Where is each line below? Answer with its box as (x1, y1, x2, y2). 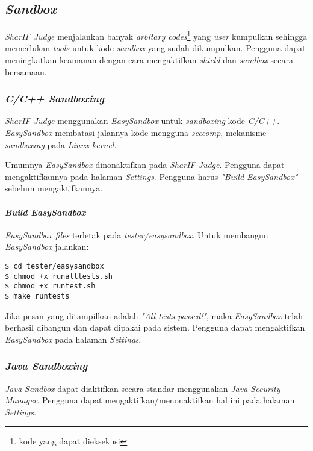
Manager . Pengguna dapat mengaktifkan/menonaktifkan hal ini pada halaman (5, 394, 295, 406)
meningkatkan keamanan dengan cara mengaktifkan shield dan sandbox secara (5, 54, 293, 66)
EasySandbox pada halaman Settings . (5, 332, 141, 345)
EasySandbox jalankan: (5, 240, 89, 253)
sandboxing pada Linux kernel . (5, 138, 117, 151)
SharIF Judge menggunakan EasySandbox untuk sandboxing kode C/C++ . (5, 114, 280, 127)
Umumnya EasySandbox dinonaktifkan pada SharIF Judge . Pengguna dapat (5, 158, 285, 171)
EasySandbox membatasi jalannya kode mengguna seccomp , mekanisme (5, 126, 267, 139)
